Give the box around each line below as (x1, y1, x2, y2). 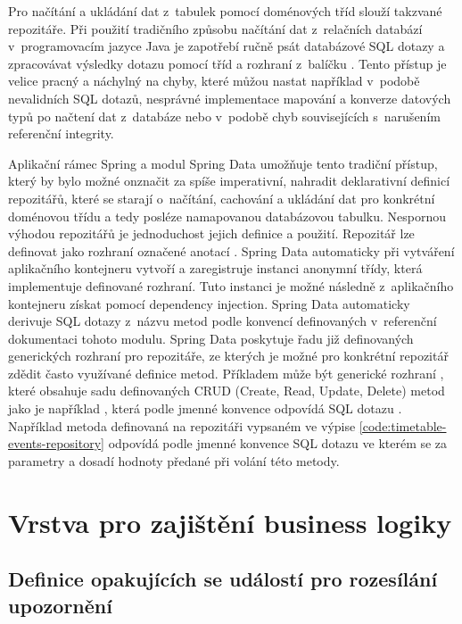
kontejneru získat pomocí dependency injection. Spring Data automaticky (8, 294, 410, 312)
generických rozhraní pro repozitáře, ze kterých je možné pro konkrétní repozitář (8, 346, 449, 365)
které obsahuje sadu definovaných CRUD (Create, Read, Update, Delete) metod (8, 381, 445, 400)
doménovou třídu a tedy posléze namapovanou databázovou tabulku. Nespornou (8, 206, 447, 225)
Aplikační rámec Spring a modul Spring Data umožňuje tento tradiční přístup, (8, 154, 438, 172)
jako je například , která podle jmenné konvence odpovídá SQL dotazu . (8, 399, 402, 418)
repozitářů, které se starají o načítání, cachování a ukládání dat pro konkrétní (8, 188, 435, 207)
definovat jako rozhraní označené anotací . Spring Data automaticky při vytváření (8, 241, 455, 260)
